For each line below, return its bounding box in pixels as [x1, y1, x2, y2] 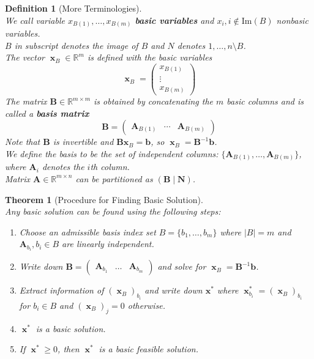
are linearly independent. [62, 237, 154, 250]
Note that [5, 135, 40, 148]
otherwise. [127, 298, 166, 311]
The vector [5, 51, 45, 64]
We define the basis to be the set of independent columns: [5, 147, 219, 160]
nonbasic [276, 13, 308, 26]
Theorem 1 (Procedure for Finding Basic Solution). [5, 193, 203, 205]
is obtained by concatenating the [94, 95, 214, 108]
